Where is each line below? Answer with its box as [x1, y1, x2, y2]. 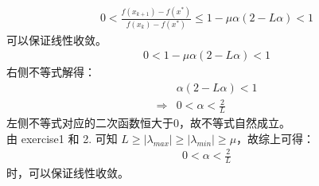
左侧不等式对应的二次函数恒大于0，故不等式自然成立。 [6, 114, 290, 131]
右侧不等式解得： [6, 64, 95, 80]
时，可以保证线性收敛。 [6, 164, 129, 180]
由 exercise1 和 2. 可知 [6, 130, 118, 146]
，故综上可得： [236, 130, 315, 146]
